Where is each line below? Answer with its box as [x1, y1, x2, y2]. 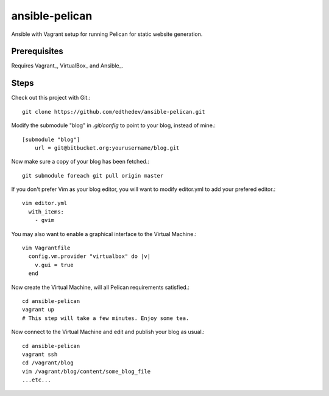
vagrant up [22, 306, 55, 313]
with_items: [28, 208, 64, 215]
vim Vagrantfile [22, 245, 71, 252]
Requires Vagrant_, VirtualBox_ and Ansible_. [11, 62, 124, 69]
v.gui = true [34, 262, 74, 268]
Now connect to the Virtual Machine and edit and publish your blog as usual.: [11, 328, 205, 336]
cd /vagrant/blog [22, 360, 74, 366]
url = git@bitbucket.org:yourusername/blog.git [34, 144, 180, 151]
